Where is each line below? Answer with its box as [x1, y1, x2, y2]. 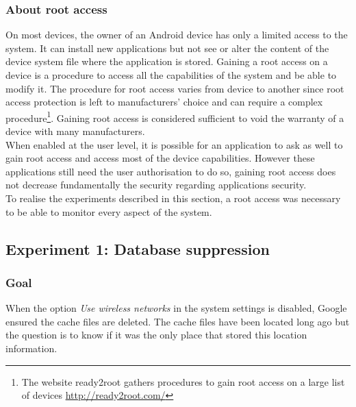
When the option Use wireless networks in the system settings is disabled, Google [5, 301, 347, 315]
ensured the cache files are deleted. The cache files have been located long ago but [5, 314, 350, 328]
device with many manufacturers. [5, 124, 145, 138]
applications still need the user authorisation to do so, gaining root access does [5, 164, 336, 178]
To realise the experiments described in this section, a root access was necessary [5, 191, 341, 205]
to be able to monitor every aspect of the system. [5, 204, 212, 219]
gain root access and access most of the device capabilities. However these [5, 151, 315, 165]
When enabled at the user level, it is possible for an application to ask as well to [5, 137, 343, 151]
